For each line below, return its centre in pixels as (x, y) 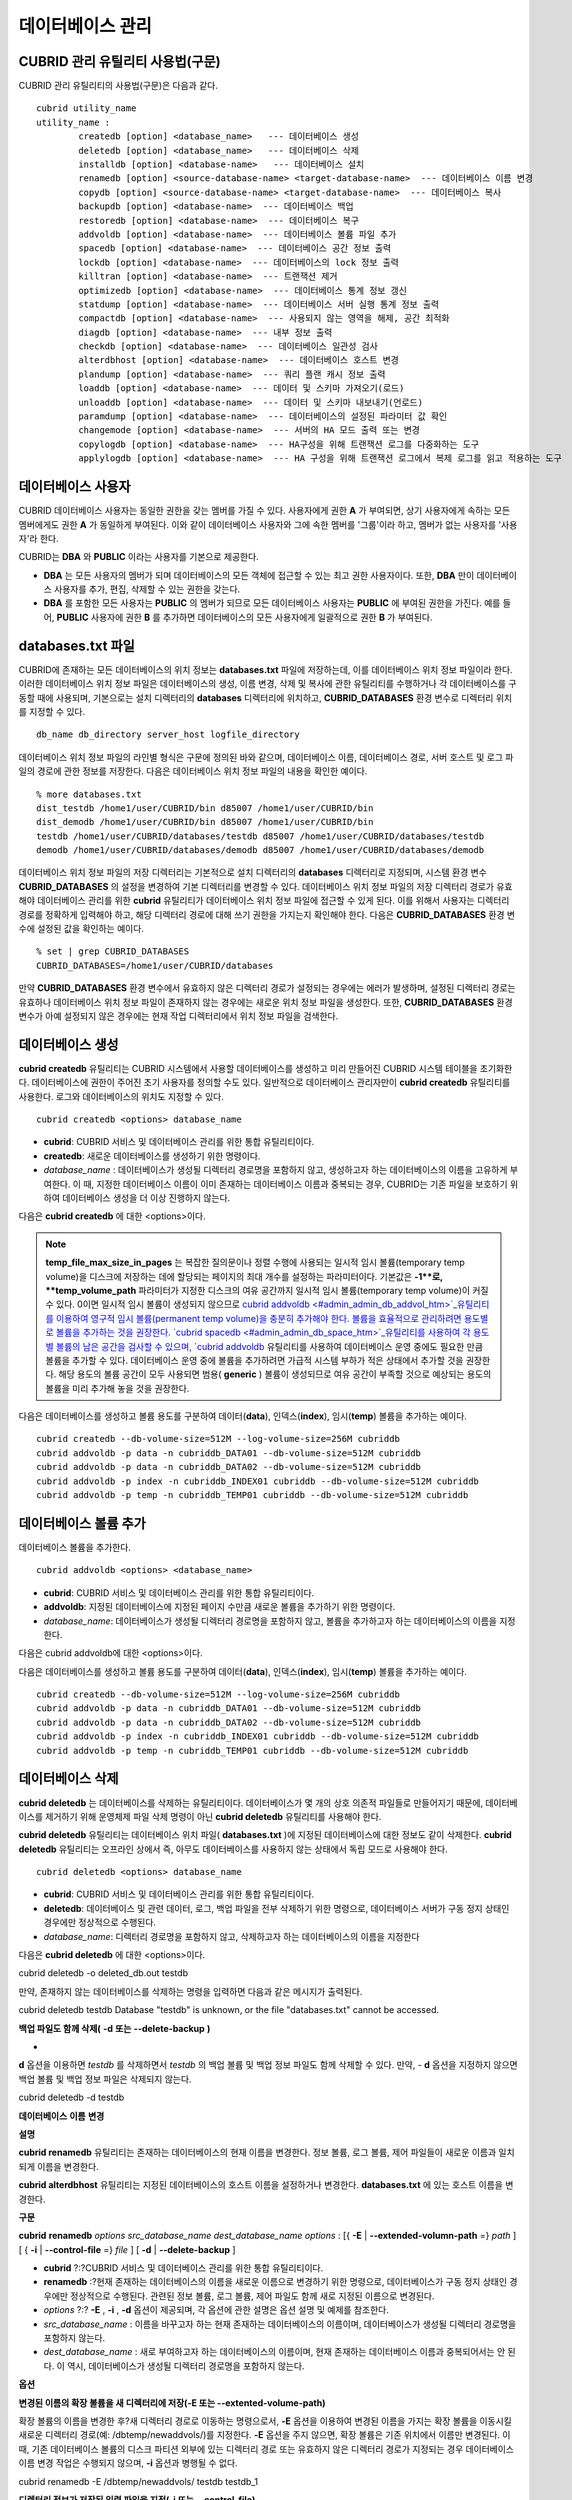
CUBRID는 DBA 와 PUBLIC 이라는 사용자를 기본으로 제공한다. (138, 557)
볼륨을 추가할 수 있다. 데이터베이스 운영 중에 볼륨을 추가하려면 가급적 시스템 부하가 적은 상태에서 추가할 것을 (254, 1360)
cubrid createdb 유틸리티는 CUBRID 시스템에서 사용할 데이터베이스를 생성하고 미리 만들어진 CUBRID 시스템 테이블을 (248, 1068)
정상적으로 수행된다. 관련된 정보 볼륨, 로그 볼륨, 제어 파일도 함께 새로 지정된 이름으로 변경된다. (252, 2296)
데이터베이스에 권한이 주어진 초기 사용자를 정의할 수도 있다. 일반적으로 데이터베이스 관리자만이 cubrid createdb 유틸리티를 (271, 1082)
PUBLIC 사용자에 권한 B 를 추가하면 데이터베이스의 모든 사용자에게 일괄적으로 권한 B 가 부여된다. (244, 617)
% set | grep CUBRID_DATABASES (113, 951)
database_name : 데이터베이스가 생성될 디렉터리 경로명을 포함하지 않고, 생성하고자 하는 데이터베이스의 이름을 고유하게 (275, 1170)
